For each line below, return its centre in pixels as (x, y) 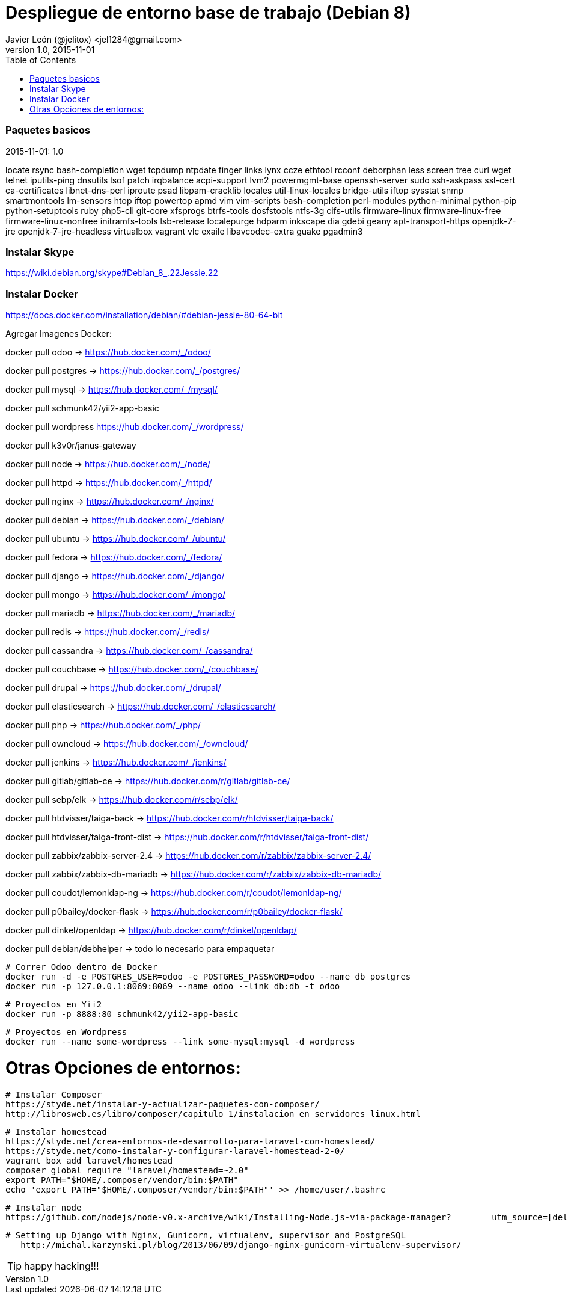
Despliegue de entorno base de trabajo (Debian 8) (208, 13)
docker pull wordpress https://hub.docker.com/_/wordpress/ (125, 427)
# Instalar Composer (54, 1094)
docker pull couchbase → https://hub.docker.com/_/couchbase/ (132, 669)
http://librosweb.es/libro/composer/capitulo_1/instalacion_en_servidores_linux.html (213, 1113)
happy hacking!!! (62, 1266)
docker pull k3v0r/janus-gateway (71, 445)
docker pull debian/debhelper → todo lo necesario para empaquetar (140, 949)
